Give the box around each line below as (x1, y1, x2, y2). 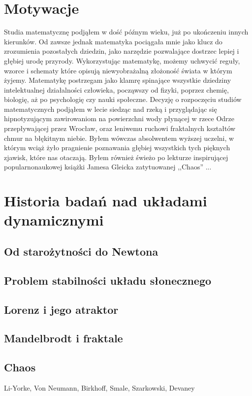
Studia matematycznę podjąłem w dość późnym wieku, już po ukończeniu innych (4, 27, 249, 37)
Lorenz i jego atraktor (4, 301, 119, 317)
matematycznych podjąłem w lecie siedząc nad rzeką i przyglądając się (4, 103, 217, 114)
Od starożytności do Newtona (4, 243, 158, 259)
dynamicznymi (4, 210, 104, 230)
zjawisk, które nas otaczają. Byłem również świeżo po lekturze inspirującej (4, 152, 228, 162)
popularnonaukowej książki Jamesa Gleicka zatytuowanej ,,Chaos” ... (4, 162, 212, 172)
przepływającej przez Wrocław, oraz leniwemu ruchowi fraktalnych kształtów (4, 123, 236, 133)
